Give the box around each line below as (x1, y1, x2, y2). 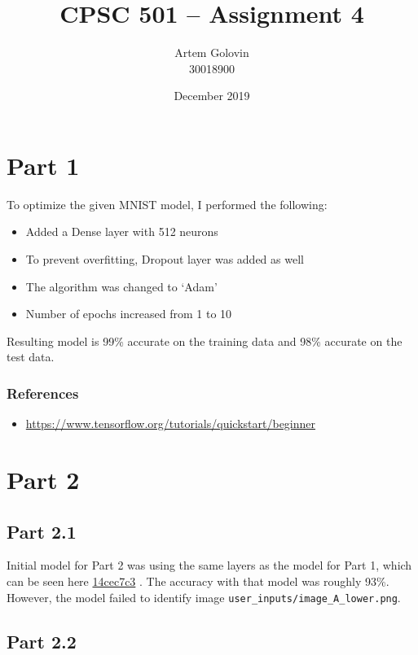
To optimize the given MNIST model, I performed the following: (7, 195, 328, 212)
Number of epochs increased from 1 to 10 (25, 305, 232, 322)
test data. (7, 348, 55, 365)
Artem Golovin (174, 44, 249, 61)
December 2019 (174, 87, 250, 104)
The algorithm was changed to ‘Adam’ (25, 277, 218, 295)
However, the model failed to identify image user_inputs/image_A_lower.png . (7, 588, 401, 605)
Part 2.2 (7, 628, 77, 653)
